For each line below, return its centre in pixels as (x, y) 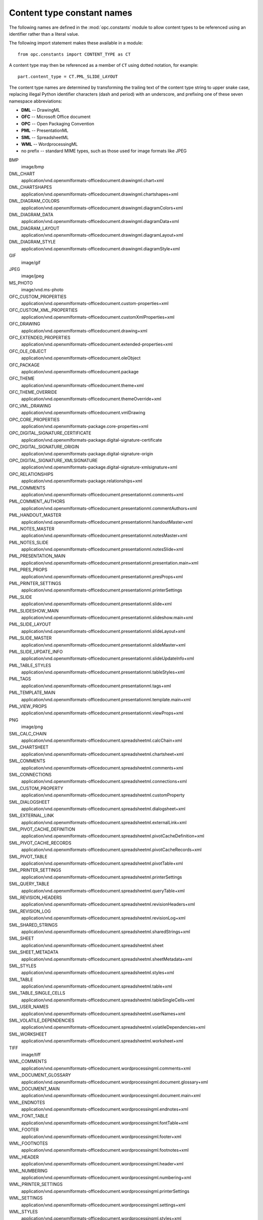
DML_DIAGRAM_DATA (31, 214)
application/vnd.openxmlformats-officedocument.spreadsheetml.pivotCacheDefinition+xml (113, 836)
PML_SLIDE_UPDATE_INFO (36, 651)
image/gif (31, 262)
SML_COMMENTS (27, 761)
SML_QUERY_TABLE (29, 884)
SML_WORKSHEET (28, 1034)
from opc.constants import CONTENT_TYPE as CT (74, 54)
